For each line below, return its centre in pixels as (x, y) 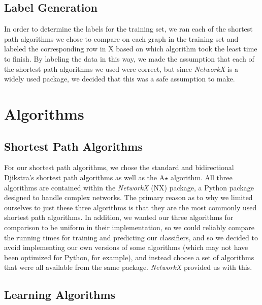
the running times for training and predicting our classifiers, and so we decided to (131, 237)
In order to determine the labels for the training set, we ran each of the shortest (128, 29)
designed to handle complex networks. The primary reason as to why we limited (128, 197)
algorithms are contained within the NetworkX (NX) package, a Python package (129, 187)
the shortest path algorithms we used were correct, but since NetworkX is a (121, 68)
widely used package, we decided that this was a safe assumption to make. (120, 79)
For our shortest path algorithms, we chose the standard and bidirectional (119, 167)
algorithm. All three (201, 177)
